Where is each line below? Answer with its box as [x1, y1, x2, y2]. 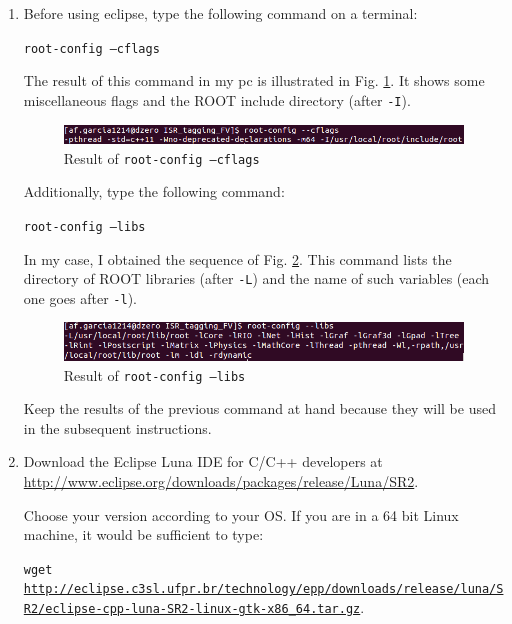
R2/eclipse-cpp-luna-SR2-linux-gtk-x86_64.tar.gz [23, 602, 361, 617]
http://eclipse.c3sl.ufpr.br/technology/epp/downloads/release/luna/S [23, 582, 504, 597]
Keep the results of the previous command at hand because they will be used [23, 398, 496, 419]
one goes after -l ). [23, 287, 138, 308]
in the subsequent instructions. [23, 417, 212, 438]
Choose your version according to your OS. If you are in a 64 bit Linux [23, 504, 459, 525]
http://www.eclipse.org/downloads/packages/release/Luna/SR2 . [23, 471, 419, 491]
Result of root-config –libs [63, 364, 246, 385]
